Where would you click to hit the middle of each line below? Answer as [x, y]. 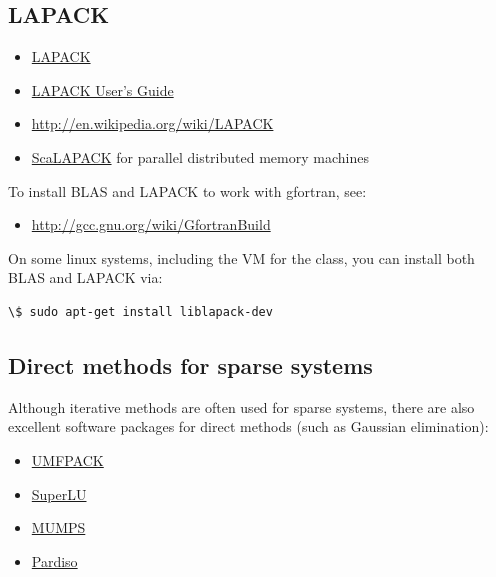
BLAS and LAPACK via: [85, 277]
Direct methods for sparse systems [190, 364]
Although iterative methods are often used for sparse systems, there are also [241, 406]
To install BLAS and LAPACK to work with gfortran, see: [187, 190]
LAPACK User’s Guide [102, 89]
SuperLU [59, 493]
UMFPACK [67, 459]
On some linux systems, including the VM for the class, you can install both [241, 257]
